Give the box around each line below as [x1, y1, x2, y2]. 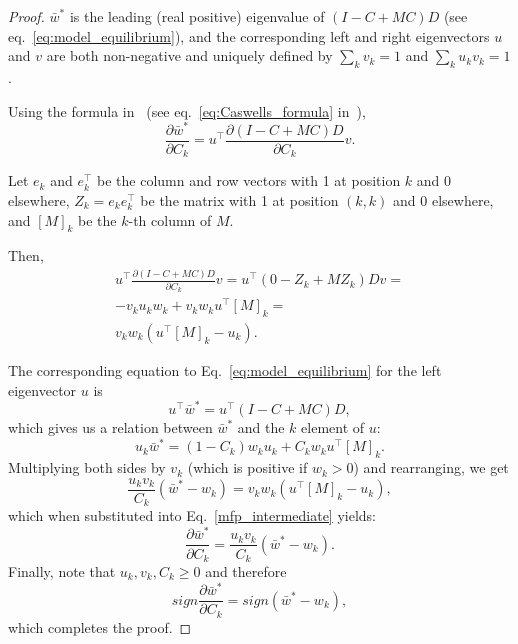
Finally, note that [8, 561, 116, 581]
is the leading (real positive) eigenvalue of [69, 6, 325, 26]
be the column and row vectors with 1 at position [97, 170, 401, 191]
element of [301, 416, 365, 437]
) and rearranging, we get [353, 457, 509, 478]
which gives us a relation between [8, 416, 213, 437]
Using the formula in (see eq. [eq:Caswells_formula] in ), [8, 100, 366, 121]
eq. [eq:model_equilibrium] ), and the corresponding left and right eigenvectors [8, 25, 490, 46]
